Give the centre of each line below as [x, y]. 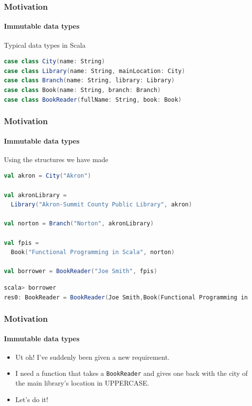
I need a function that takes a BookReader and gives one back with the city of [132, 373]
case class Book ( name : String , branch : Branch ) [82, 90]
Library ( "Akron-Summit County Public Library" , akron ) [101, 205]
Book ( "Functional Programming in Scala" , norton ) [93, 252]
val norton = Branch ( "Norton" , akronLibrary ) [79, 224]
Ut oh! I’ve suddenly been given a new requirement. [92, 357]
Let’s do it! [32, 399]
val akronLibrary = [35, 195]
